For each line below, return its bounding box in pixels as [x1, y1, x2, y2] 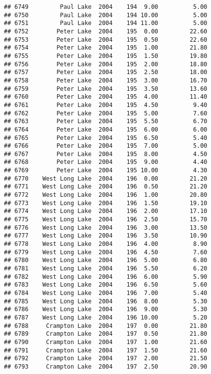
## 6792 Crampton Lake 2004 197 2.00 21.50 [4, 355, 208, 362]
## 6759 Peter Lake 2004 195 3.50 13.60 [4, 85, 208, 92]
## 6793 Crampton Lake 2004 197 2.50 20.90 [4, 363, 208, 370]
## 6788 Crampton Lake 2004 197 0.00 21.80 [4, 322, 208, 329]
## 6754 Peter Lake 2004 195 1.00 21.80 [4, 44, 208, 52]
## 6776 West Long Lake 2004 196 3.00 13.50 [4, 224, 208, 231]
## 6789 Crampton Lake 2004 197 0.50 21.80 [4, 330, 208, 338]
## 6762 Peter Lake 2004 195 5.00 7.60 [4, 109, 208, 117]
